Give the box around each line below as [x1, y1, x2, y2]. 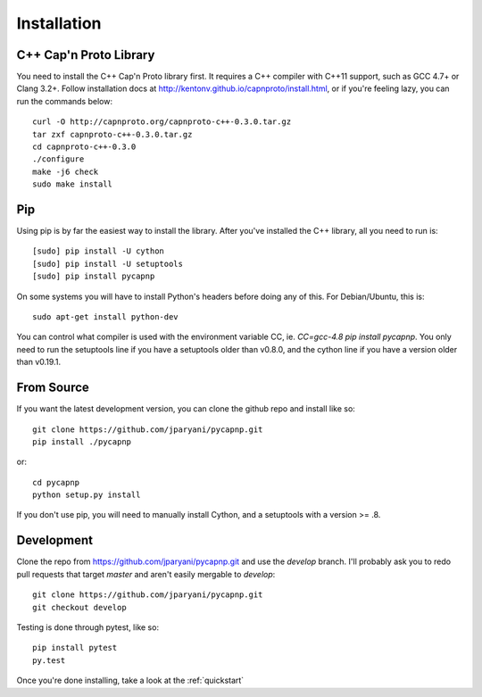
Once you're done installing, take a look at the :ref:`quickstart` [16, 675, 245, 686]
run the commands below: [16, 95, 113, 106]
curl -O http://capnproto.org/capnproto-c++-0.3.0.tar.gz [32, 117, 292, 127]
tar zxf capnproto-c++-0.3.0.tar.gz [32, 129, 193, 139]
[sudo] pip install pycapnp [32, 271, 155, 281]
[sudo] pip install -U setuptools [32, 259, 183, 269]
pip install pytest [32, 643, 118, 653]
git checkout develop [32, 602, 127, 612]
